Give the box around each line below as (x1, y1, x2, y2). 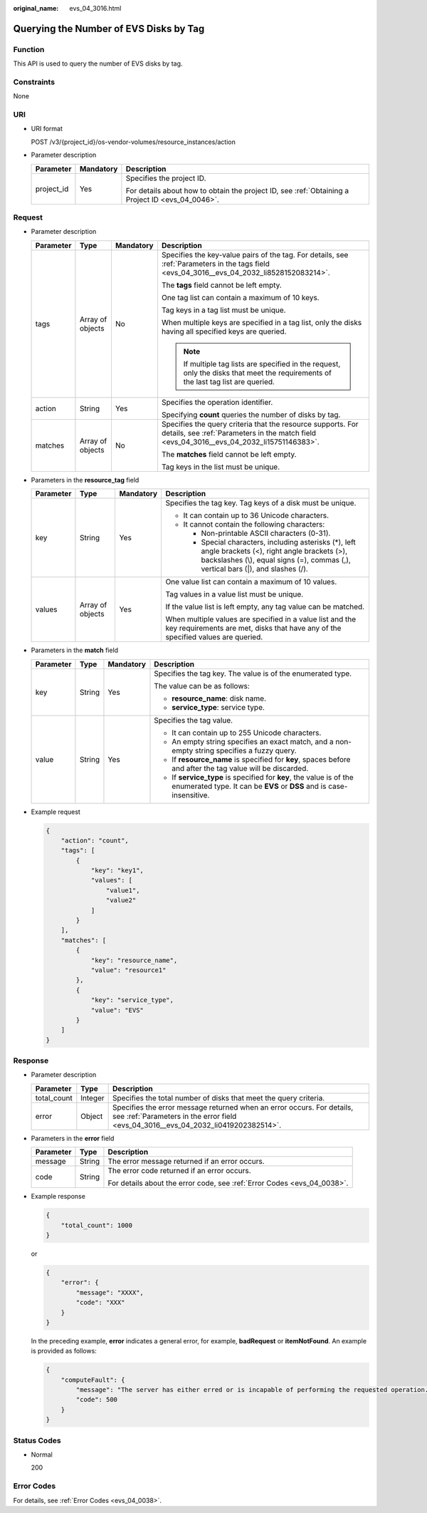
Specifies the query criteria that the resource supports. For (161, 419, 359, 429)
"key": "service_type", (90, 996, 174, 1004)
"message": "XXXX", (75, 1289, 144, 1296)
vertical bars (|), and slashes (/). (201, 564, 309, 574)
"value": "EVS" (90, 1006, 144, 1014)
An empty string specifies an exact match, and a (172, 736, 334, 746)
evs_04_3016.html (69, 4, 122, 12)
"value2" (105, 897, 137, 904)
